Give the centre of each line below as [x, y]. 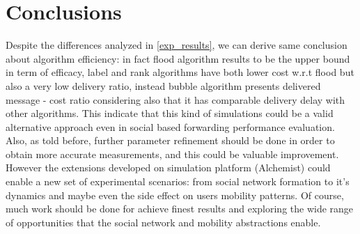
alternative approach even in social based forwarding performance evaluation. [170, 126]
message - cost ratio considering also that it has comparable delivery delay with [175, 99]
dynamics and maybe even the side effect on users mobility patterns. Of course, [175, 195]
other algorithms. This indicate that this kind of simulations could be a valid [170, 113]
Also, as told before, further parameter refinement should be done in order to [170, 140]
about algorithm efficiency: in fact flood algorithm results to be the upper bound [178, 58]
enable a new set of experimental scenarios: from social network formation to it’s [178, 181]
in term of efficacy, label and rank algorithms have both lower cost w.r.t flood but [180, 72]
